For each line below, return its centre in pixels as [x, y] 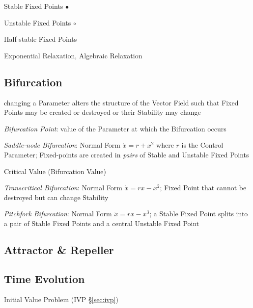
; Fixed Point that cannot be [203, 188]
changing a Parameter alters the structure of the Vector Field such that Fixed [121, 102]
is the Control [202, 145]
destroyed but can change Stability [56, 197]
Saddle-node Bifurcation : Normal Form [62, 145]
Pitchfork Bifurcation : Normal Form [58, 214]
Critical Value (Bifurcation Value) [55, 171]
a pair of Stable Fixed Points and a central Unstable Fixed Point [102, 223]
